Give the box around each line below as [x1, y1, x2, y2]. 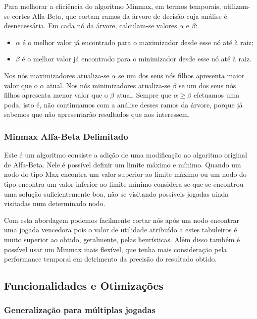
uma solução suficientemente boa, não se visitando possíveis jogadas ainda [4, 188, 229, 199]
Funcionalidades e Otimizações [4, 278, 164, 293]
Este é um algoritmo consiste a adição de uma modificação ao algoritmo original [4, 150, 247, 160]
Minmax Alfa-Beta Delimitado [4, 130, 128, 142]
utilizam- [223, 1, 251, 11]
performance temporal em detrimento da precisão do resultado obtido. [4, 254, 217, 264]
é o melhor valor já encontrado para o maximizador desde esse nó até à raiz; [22, 37, 254, 47]
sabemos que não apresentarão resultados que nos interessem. [4, 109, 190, 119]
